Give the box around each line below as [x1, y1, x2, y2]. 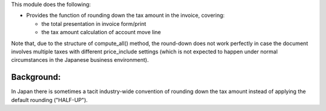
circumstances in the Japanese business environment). [11, 56, 149, 64]
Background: [11, 72, 61, 82]
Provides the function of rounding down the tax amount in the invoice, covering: [26, 12, 225, 19]
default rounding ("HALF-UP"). [11, 96, 88, 103]
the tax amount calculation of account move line [41, 29, 161, 36]
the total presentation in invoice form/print [41, 20, 147, 27]
